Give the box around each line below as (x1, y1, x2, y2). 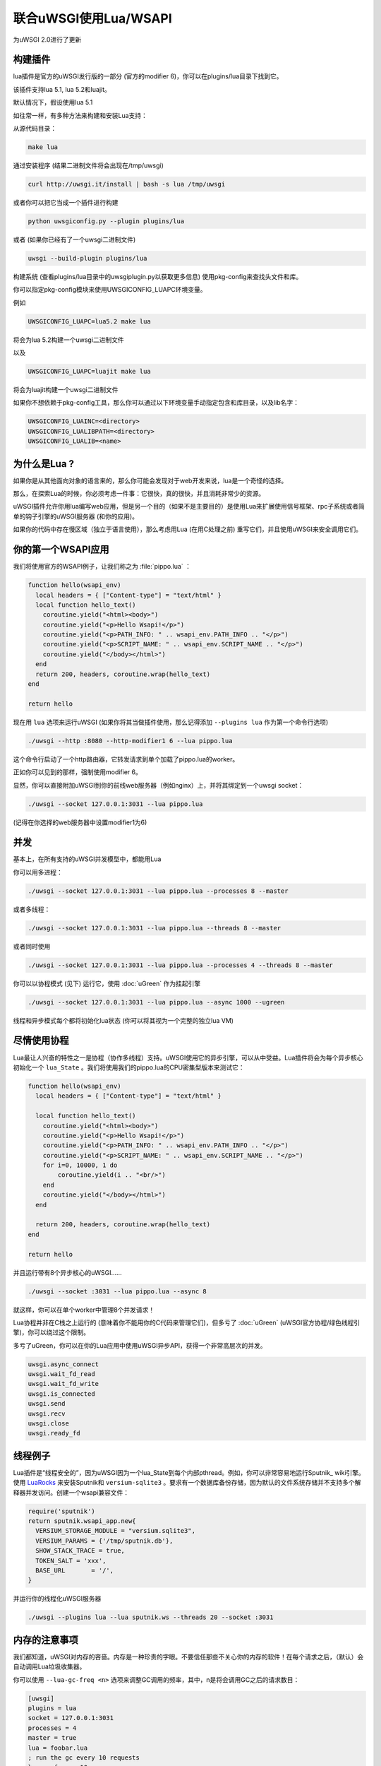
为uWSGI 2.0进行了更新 (13, 35, 82, 44)
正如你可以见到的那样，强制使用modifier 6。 (13, 768, 143, 776)
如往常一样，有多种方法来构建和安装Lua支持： (13, 111, 148, 119)
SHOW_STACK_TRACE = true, (35, 1547, 125, 1555)
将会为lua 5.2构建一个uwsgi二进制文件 (13, 336, 125, 344)
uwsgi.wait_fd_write (28, 1380, 99, 1388)
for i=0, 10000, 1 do (42, 1161, 118, 1169)
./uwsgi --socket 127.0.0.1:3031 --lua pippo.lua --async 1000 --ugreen (28, 998, 285, 1006)
